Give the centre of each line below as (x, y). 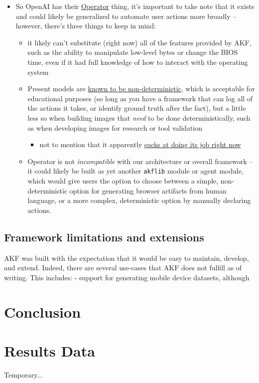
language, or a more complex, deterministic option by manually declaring (139, 200)
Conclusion (43, 311)
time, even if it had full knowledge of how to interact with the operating (138, 62)
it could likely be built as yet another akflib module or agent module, (135, 171)
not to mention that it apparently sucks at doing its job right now (140, 144)
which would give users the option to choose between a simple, (123, 180)
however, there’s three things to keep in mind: (86, 26)
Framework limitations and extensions (104, 237)
